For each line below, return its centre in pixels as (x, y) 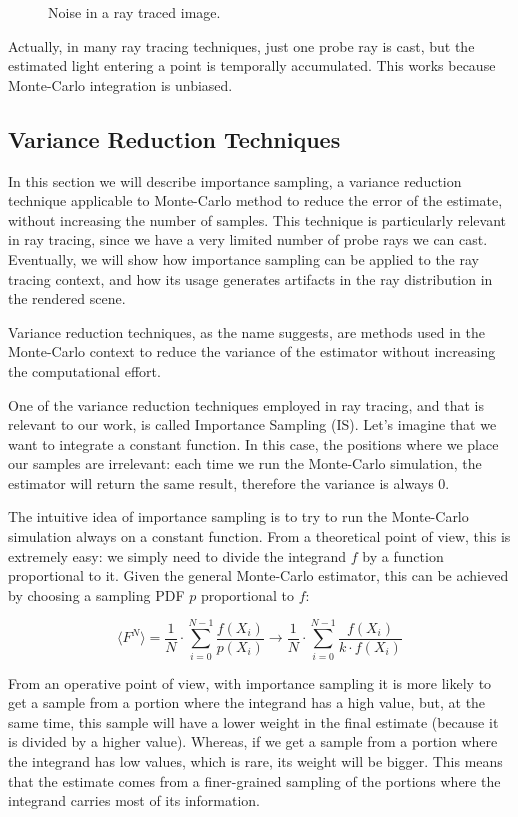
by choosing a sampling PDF (96, 594)
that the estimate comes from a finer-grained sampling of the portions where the (254, 780)
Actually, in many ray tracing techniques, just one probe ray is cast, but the (241, 45)
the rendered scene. (67, 298)
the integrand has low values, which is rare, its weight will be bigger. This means (255, 760)
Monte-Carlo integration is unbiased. (120, 84)
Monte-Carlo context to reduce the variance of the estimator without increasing (252, 351)
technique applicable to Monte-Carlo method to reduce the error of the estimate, (255, 200)
